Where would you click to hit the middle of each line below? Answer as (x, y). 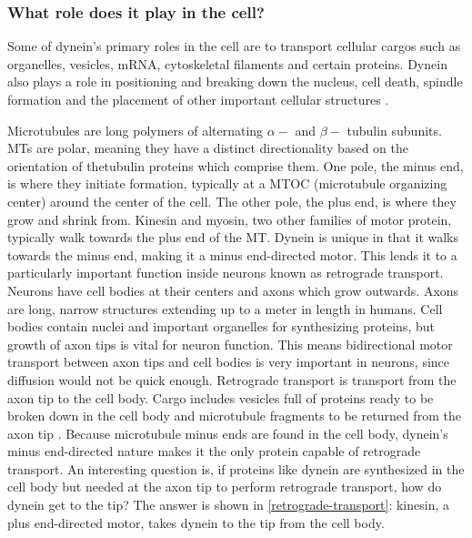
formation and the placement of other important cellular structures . (198, 99)
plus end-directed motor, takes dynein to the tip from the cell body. (196, 522)
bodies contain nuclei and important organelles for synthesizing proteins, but (221, 326)
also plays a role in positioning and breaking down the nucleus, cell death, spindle (235, 81)
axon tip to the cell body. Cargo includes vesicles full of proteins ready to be (221, 397)
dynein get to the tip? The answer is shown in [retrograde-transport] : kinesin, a (228, 505)
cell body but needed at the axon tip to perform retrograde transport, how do (225, 487)
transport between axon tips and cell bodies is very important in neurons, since (229, 362)
